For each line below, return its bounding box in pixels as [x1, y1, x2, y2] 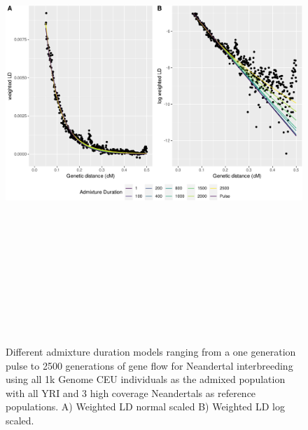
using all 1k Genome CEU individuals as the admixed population [6, 372, 286, 387]
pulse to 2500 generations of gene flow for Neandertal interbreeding [6, 358, 293, 372]
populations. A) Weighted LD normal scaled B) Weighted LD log [6, 399, 286, 414]
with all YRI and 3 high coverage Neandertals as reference [6, 385, 256, 400]
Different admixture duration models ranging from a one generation [6, 344, 296, 358]
